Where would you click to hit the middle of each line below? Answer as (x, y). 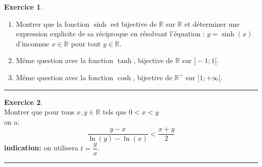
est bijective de (134, 23)
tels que (115, 112)
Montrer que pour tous (39, 112)
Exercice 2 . (23, 102)
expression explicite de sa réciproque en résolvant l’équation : (110, 34)
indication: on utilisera (41, 148)
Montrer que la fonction (53, 23)
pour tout (86, 43)
